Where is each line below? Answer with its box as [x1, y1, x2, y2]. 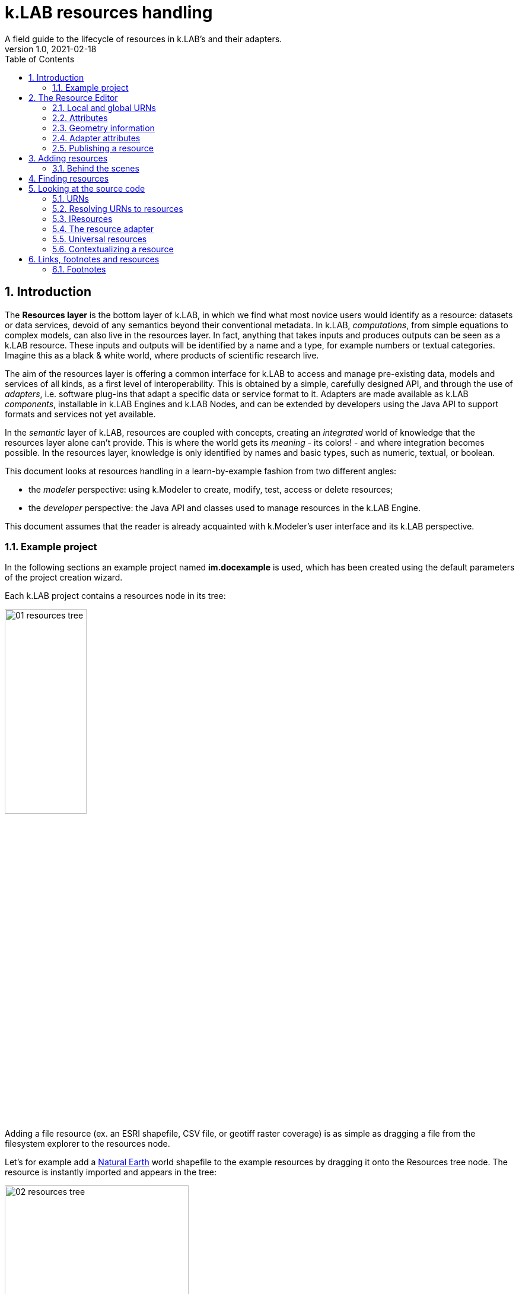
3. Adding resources [28, 153, 108, 163]
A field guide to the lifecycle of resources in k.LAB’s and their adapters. [5, 33, 282, 44]
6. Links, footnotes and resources [28, 253, 160, 264]
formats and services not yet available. [5, 408, 156, 419]
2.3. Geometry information [52, 122, 155, 133]
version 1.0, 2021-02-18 [5, 43, 97, 54]
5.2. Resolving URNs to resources [52, 203, 183, 214]
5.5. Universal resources [52, 233, 147, 244]
